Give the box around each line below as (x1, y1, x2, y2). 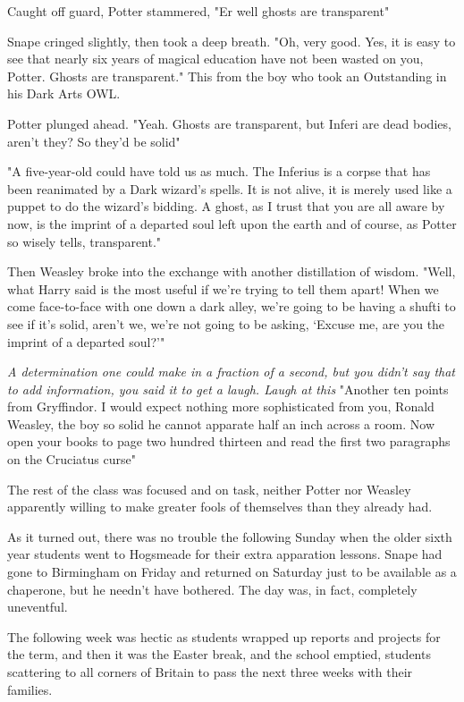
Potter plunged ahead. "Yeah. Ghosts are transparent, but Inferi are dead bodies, (7, 114, 451, 132)
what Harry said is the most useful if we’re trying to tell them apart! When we (7, 279, 439, 298)
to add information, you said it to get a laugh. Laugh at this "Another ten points (7, 379, 449, 398)
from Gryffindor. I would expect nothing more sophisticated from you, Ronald (7, 397, 434, 416)
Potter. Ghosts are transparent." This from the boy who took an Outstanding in (7, 66, 447, 85)
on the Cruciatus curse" (7, 450, 136, 469)
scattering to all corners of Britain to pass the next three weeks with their (7, 663, 413, 681)
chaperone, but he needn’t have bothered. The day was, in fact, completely (7, 579, 418, 598)
